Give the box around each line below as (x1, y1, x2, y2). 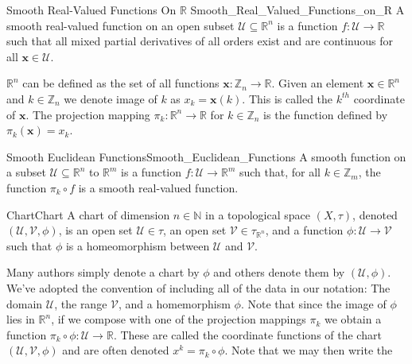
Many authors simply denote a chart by (6, 264, 200, 281)
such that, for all (239, 164, 321, 180)
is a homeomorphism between (65, 237, 210, 254)
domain (6, 295, 43, 312)
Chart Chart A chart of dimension (6, 206, 170, 223)
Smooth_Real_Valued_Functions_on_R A (190, 2, 405, 17)
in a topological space (205, 206, 311, 223)
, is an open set (58, 222, 133, 238)
